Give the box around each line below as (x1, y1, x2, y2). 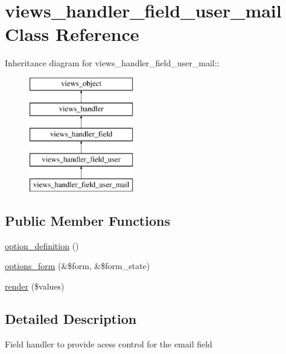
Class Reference (5, 22, 139, 46)
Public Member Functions (5, 211, 170, 229)
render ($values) (5, 279, 65, 292)
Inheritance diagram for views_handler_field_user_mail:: (5, 57, 220, 69)
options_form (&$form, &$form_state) (5, 259, 150, 272)
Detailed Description (5, 309, 137, 328)
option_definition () (5, 239, 79, 252)
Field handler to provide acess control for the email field (5, 337, 212, 350)
